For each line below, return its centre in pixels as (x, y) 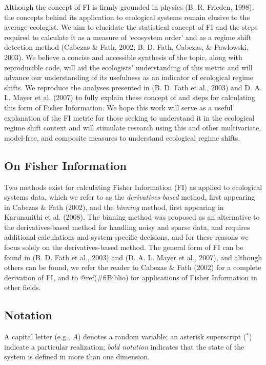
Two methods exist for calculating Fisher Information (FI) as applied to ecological (133, 187)
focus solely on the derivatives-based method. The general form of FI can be (124, 247)
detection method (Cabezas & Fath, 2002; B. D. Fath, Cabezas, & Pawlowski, (126, 47)
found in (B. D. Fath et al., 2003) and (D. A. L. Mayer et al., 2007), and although (133, 257)
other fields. (23, 287)
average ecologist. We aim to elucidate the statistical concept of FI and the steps (131, 27)
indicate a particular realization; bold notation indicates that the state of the (124, 346)
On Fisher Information (65, 165)
